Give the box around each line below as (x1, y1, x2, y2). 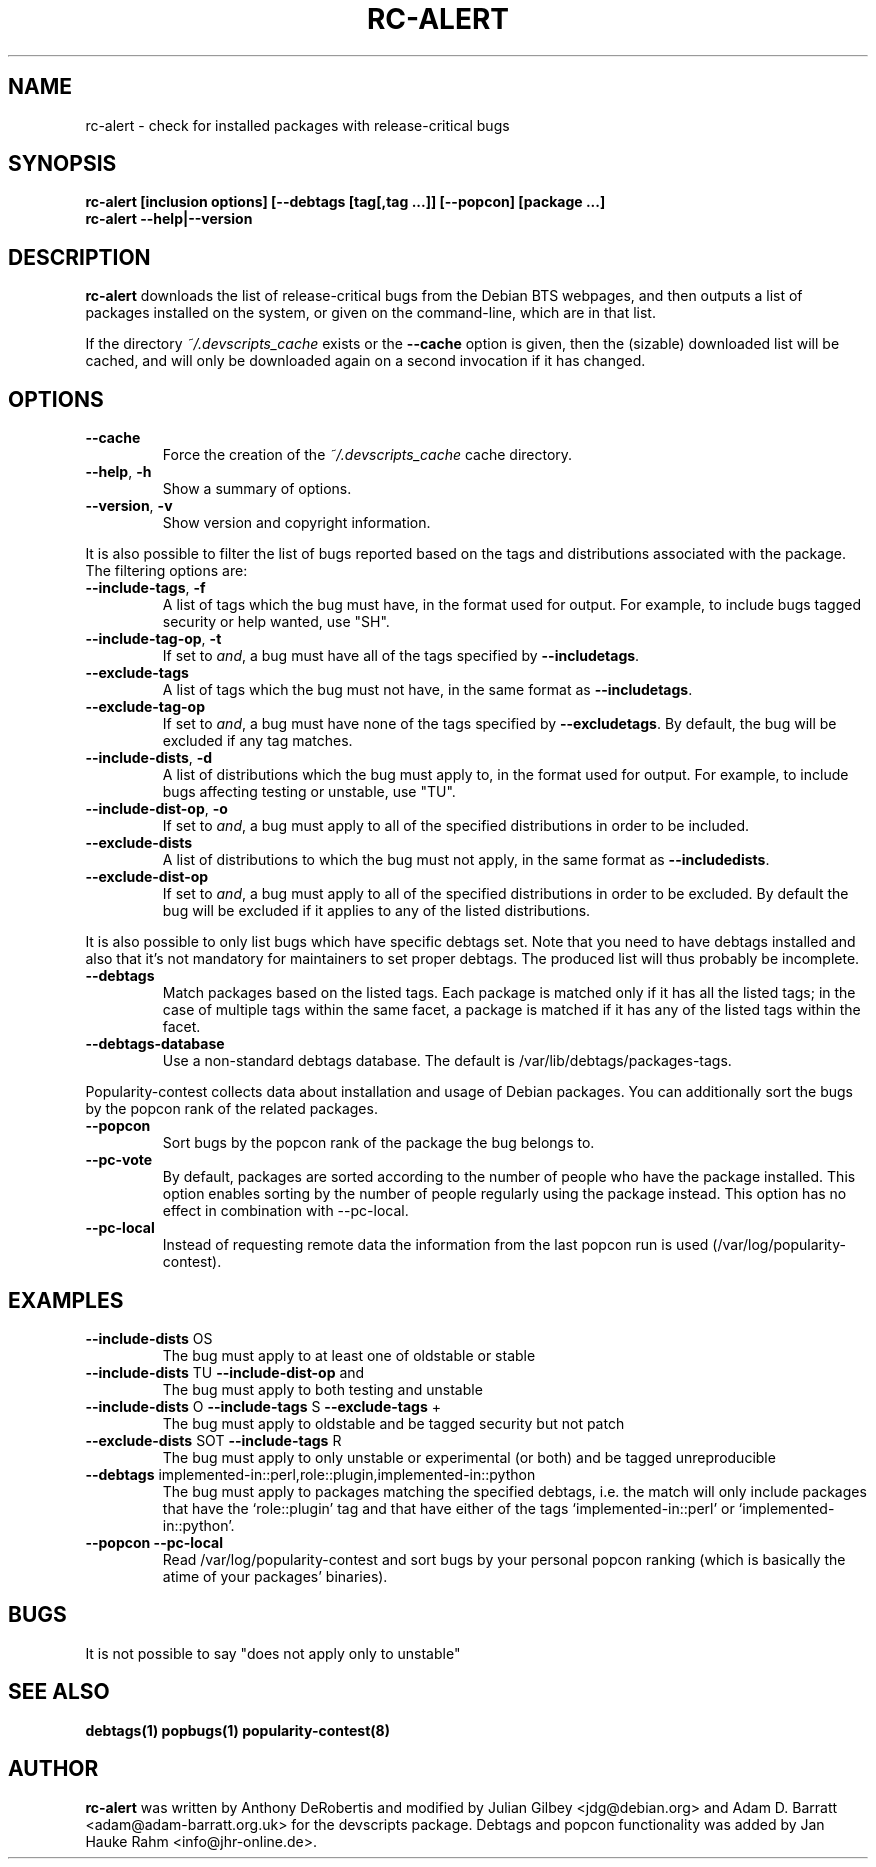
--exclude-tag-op (85, 698, 205, 716)
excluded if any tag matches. (162, 732, 353, 750)
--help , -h (85, 463, 152, 481)
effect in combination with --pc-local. (162, 1202, 409, 1220)
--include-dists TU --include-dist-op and (85, 1363, 365, 1381)
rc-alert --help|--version (85, 210, 253, 228)
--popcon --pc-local (85, 1533, 223, 1551)
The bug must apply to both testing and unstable (162, 1380, 483, 1398)
